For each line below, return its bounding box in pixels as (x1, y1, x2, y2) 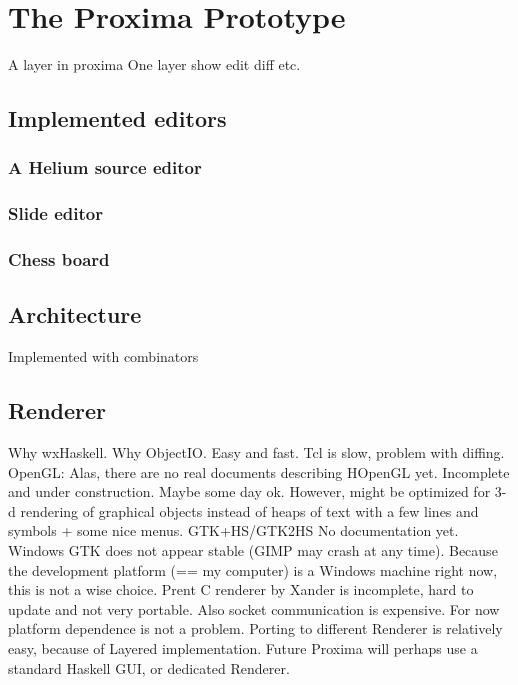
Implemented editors (8, 103, 227, 134)
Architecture (8, 299, 142, 330)
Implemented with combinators (8, 346, 199, 367)
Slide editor (8, 201, 103, 226)
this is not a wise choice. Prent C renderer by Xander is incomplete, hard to (8, 579, 474, 600)
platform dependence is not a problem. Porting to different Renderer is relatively (8, 618, 503, 639)
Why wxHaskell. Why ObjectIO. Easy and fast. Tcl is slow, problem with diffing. (8, 442, 505, 463)
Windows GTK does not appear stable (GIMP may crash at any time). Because (8, 540, 498, 560)
